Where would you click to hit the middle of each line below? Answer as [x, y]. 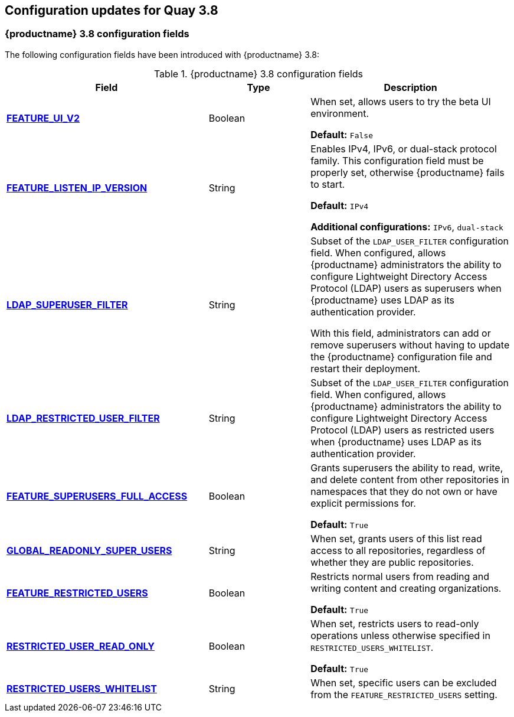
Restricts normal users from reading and [400, 576]
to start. [328, 184]
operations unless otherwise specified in [400, 635]
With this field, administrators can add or [401, 333]
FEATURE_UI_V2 [43, 118]
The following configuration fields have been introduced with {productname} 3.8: [162, 54]
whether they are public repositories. [392, 562]
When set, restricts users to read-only [395, 623]
